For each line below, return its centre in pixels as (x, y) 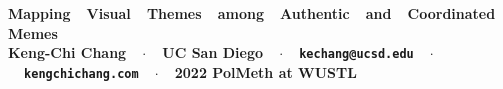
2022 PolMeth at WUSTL (265, 71)
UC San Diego (213, 52)
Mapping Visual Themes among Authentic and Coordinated (252, 13)
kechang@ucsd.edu (356, 54)
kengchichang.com (81, 73)
